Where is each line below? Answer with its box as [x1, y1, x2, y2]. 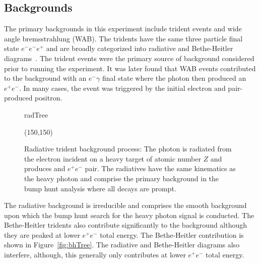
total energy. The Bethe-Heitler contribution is [100, 229, 244, 240]
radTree [24, 109, 48, 120]
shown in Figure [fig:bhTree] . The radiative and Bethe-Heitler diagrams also [4, 239, 240, 250]
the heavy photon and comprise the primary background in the [24, 173, 219, 183]
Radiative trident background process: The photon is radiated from [24, 143, 232, 154]
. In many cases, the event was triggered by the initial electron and [19, 82, 226, 93]
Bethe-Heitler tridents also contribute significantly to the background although [4, 220, 247, 230]
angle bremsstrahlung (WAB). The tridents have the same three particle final [4, 33, 243, 43]
